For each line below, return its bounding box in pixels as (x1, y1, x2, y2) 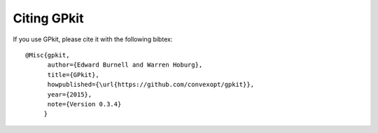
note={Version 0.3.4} (47, 100, 122, 108)
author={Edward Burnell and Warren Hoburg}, (47, 61, 203, 69)
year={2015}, (47, 90, 92, 98)
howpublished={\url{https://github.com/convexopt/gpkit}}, (47, 80, 255, 89)
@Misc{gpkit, (25, 51, 70, 59)
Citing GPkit (13, 10, 84, 26)
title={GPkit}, (47, 71, 99, 78)
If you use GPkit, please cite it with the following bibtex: (13, 35, 173, 43)
